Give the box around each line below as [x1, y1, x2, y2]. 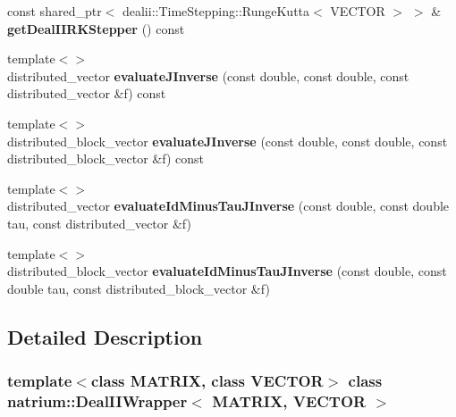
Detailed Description [7, 322, 203, 350]
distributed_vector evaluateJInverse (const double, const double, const [7, 66, 410, 85]
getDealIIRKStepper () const [7, 19, 185, 38]
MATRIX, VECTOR [212, 389, 367, 412]
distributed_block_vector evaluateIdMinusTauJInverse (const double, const [7, 262, 447, 280]
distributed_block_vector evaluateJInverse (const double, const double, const [7, 131, 448, 150]
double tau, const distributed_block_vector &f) [7, 279, 270, 297]
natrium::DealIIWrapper [7, 389, 188, 412]
